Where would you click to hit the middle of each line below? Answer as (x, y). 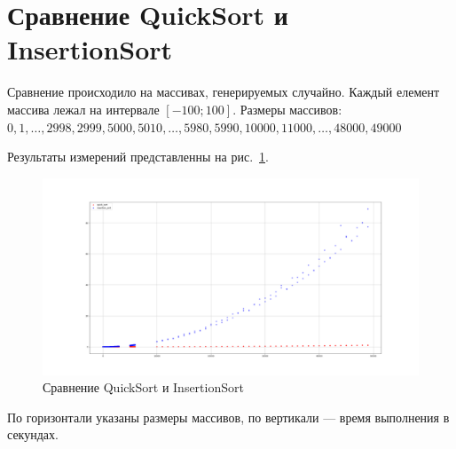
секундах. (33, 434)
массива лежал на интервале (83, 109)
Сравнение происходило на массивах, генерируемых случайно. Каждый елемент (224, 92)
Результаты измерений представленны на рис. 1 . (138, 157)
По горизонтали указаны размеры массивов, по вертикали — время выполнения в (228, 417)
